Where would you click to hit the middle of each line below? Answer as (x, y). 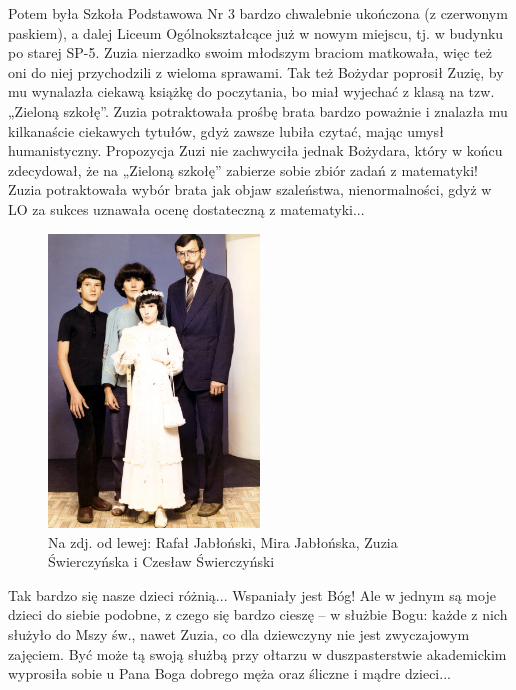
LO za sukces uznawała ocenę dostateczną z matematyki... (186, 208)
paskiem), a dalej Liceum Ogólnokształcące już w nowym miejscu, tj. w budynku (256, 32)
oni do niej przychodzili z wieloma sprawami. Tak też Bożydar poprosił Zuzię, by (256, 71)
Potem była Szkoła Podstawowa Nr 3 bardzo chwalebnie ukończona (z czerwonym (258, 13)
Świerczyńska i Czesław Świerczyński (161, 561)
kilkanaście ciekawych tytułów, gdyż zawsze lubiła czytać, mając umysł (226, 130)
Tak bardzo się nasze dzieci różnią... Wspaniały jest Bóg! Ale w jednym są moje (252, 594)
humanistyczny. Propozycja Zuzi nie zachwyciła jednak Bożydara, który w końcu (255, 150)
